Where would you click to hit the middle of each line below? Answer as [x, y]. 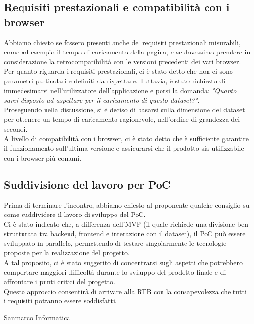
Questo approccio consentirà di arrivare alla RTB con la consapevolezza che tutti [125, 291]
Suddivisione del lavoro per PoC [87, 184]
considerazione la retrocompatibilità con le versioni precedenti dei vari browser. [123, 61]
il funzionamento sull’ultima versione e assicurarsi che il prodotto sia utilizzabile [124, 148]
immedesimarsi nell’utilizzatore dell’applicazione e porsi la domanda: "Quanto [120, 90]
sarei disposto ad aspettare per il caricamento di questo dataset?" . [102, 100]
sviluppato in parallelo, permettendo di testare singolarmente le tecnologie [115, 243]
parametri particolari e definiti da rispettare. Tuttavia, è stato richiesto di [115, 80]
